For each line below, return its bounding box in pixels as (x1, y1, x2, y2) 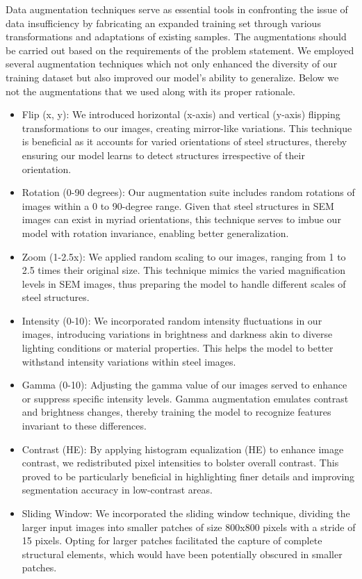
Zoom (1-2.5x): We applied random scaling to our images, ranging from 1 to (22, 249, 346, 263)
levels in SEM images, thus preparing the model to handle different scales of (22, 276, 346, 291)
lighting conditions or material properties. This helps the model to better (22, 341, 334, 355)
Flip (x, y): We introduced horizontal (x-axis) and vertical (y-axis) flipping (22, 107, 340, 122)
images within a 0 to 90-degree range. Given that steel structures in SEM (22, 198, 334, 213)
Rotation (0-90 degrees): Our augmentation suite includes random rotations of (22, 185, 355, 199)
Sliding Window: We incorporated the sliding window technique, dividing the (22, 506, 350, 520)
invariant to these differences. (22, 418, 147, 433)
